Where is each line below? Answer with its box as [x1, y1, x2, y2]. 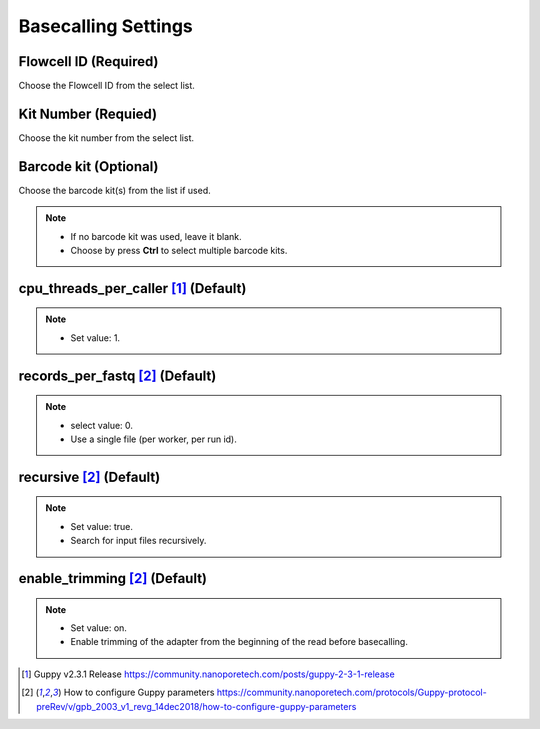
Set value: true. [70, 520, 134, 532]
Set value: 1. [70, 331, 120, 344]
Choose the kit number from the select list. [18, 131, 195, 144]
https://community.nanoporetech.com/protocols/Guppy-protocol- [216, 686, 487, 699]
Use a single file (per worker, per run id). [70, 433, 237, 445]
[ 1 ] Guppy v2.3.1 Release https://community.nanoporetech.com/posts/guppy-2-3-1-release [21, 668, 395, 680]
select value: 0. [70, 419, 134, 431]
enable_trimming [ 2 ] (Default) [18, 570, 208, 587]
